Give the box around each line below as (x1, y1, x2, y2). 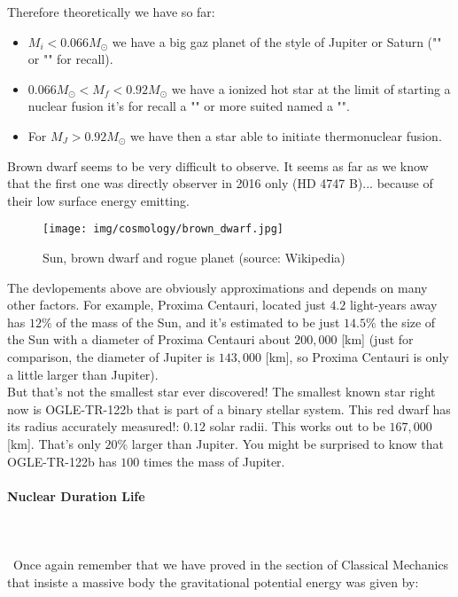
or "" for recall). (27, 50, 113, 68)
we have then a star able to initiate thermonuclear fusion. (129, 126, 442, 145)
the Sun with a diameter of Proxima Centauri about (7, 330, 291, 349)
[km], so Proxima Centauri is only (265, 347, 449, 365)
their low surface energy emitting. (7, 191, 190, 209)
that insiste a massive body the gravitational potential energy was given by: (7, 572, 419, 591)
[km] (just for (341, 330, 414, 349)
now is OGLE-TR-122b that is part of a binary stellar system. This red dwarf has (7, 399, 451, 418)
